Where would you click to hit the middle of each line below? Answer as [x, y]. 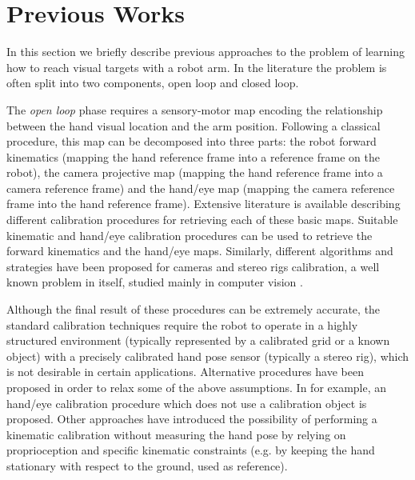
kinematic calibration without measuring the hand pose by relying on [176, 434]
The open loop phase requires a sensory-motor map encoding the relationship [195, 109]
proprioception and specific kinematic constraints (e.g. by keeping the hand [191, 450]
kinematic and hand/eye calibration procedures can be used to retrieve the [190, 235]
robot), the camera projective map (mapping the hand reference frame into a [195, 172]
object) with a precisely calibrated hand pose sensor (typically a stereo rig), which [208, 356]
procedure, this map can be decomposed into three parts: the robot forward [192, 141]
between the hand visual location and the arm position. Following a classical [194, 125]
